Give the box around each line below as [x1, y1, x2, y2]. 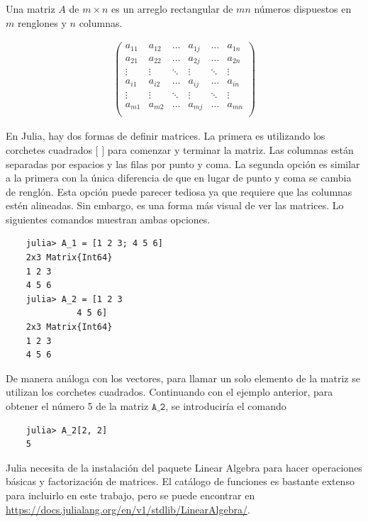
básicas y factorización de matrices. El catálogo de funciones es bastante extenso [6, 474, 355, 489]
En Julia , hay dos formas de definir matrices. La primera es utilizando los [6, 128, 325, 143]
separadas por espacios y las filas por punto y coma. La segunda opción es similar [6, 156, 360, 171]
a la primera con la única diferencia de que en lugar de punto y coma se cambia [6, 170, 352, 185]
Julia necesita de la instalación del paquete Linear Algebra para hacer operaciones [6, 460, 362, 474]
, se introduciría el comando [165, 399, 286, 413]
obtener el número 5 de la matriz [6, 399, 149, 413]
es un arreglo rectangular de [111, 1, 233, 16]
